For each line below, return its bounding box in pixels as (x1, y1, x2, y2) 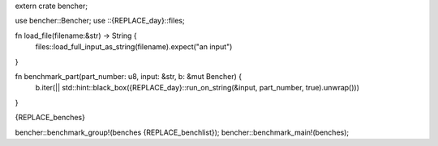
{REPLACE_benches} (15, 113, 85, 123)
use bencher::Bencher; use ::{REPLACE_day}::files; (15, 16, 186, 26)
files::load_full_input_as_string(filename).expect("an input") (35, 42, 233, 52)
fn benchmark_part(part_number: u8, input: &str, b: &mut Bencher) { (15, 71, 243, 81)
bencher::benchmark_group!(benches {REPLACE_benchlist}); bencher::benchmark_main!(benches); (15, 127, 350, 137)
